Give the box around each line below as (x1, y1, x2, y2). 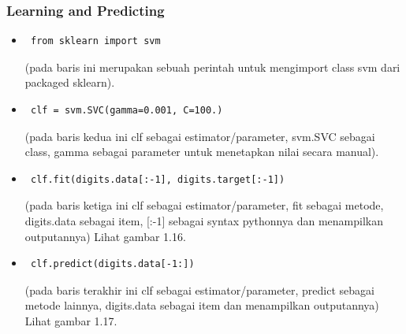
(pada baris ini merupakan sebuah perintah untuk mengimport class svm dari (24, 58, 400, 75)
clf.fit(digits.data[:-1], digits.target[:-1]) (30, 173, 285, 185)
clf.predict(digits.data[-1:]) (30, 258, 195, 270)
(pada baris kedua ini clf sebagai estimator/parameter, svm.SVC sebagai (24, 128, 375, 144)
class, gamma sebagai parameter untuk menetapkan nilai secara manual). (24, 143, 379, 160)
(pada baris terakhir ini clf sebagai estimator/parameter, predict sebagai (24, 281, 374, 298)
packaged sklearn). (24, 74, 115, 91)
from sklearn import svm (30, 35, 161, 47)
